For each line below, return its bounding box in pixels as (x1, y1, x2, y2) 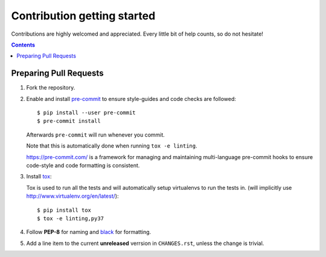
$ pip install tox (37, 206, 92, 213)
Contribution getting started (11, 9, 156, 22)
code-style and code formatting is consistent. (26, 161, 140, 169)
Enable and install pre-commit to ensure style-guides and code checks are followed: (26, 95, 237, 102)
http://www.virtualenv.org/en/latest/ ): (26, 192, 119, 200)
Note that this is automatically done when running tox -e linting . (26, 142, 197, 149)
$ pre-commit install (37, 118, 101, 125)
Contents (11, 41, 36, 48)
